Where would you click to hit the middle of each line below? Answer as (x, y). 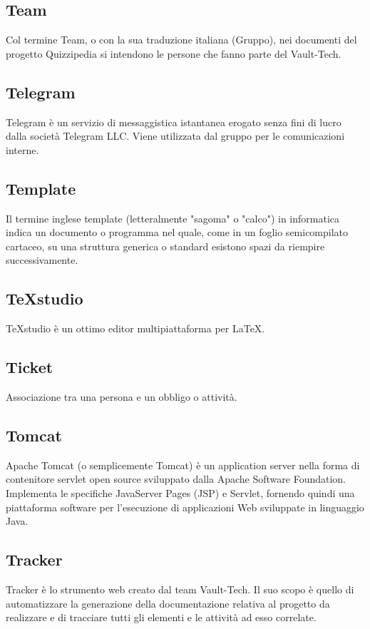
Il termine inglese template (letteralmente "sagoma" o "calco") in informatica (173, 218)
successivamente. (42, 260)
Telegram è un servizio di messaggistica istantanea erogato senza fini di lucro (174, 122)
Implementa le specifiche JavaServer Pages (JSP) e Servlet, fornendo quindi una (180, 492)
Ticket (30, 367)
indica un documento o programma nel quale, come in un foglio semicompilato (177, 232)
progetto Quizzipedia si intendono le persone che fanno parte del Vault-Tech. (174, 53)
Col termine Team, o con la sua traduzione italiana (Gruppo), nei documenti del (181, 40)
